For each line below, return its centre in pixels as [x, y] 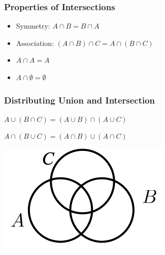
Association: [35, 43]
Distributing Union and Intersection [80, 100]
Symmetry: [33, 26]
